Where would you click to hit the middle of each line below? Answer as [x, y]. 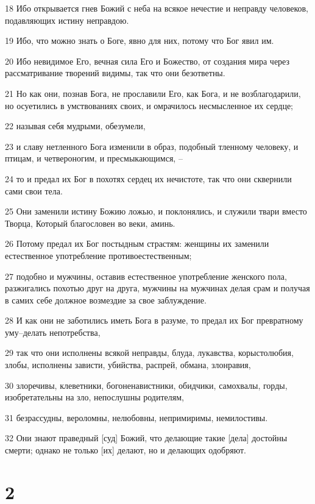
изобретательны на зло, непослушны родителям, [94, 397]
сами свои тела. [34, 190]
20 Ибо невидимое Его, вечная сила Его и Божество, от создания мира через [147, 61]
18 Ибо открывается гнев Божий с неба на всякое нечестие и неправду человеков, [157, 8]
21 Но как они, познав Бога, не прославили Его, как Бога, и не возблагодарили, [153, 93]
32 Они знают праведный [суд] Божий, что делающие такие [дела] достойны [146, 438]
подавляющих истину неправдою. [67, 20]
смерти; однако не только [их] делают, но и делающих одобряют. [126, 450]
